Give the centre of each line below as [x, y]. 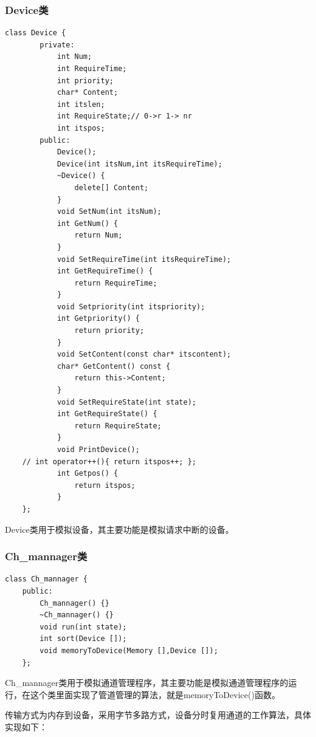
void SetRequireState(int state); [126, 402]
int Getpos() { [88, 474]
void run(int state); [83, 627]
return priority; [109, 331]
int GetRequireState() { [107, 414]
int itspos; [81, 128]
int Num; [74, 57]
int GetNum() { [88, 223]
